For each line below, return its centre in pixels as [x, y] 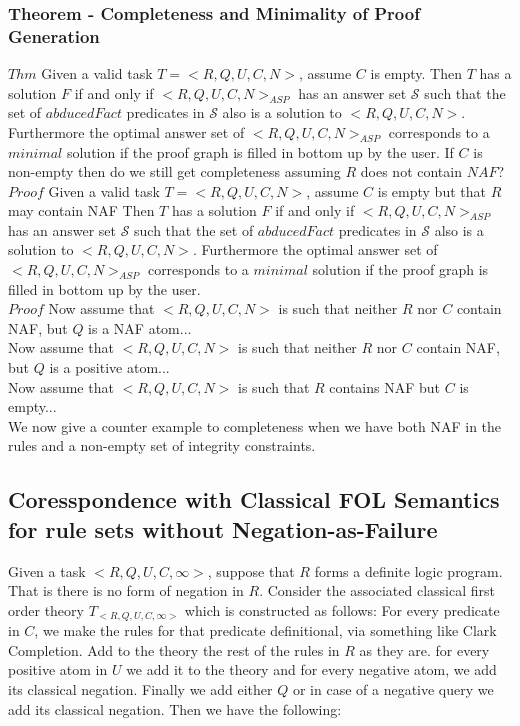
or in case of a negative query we [393, 689]
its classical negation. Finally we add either [140, 689]
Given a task [47, 570]
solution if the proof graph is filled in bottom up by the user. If [260, 151]
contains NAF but [385, 386]
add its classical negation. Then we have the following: [175, 708]
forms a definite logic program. [408, 570]
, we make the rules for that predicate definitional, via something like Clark [265, 630]
